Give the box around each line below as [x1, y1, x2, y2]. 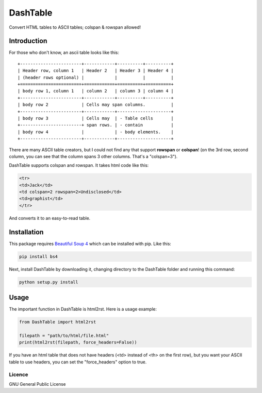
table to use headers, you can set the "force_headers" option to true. [9, 359, 147, 365]
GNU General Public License [9, 381, 66, 387]
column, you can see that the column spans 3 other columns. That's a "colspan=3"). [9, 153, 178, 159]
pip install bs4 [19, 253, 58, 259]
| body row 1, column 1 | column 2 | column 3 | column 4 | [17, 88, 174, 94]
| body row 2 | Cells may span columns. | [17, 102, 174, 107]
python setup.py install [19, 279, 79, 285]
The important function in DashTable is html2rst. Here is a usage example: [9, 306, 157, 312]
